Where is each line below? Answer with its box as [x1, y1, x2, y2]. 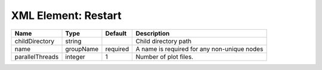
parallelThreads [14, 52, 59, 61]
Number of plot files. [135, 52, 194, 61]
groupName [65, 44, 99, 53]
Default [105, 29, 127, 37]
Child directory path [135, 37, 192, 45]
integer [65, 52, 86, 61]
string [65, 37, 82, 45]
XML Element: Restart [11, 9, 122, 22]
